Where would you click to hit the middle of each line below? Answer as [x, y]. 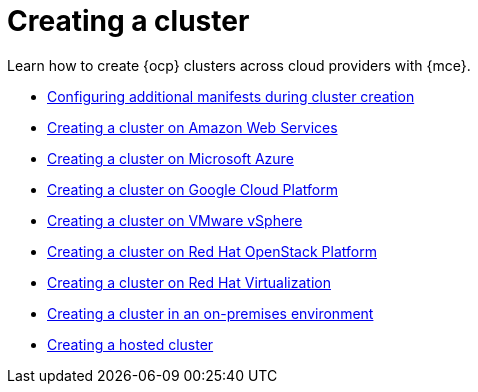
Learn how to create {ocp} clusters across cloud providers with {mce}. [239, 65]
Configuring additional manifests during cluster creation [231, 96]
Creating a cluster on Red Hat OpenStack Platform [212, 251]
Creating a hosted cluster [130, 344]
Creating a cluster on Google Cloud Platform [192, 189]
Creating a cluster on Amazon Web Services [192, 127]
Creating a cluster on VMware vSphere [175, 220]
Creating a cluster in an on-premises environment [210, 313]
